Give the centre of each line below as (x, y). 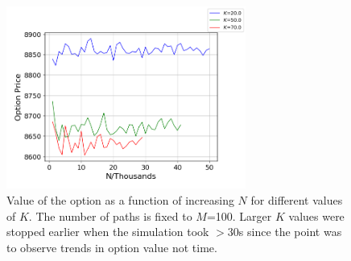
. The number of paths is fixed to (110, 215)
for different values (297, 199)
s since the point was (290, 232)
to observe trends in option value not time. (112, 247)
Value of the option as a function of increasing (120, 199)
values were (316, 215)
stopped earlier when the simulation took (108, 232)
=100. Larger (239, 215)
